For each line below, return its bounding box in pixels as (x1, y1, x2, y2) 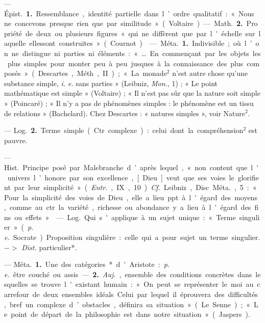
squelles (4, 279, 28, 289)
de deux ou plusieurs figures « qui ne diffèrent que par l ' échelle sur (26, 28, 255, 38)
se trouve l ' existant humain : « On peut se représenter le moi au (31, 279, 254, 289)
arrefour (4, 289, 29, 300)
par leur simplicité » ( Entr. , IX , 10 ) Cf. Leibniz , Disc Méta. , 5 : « (14, 182, 257, 193)
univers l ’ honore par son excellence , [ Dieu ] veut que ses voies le (7, 172, 234, 182)
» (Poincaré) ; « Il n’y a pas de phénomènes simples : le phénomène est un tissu (4, 97, 254, 108)
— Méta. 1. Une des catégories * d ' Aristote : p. (4, 259, 170, 270)
